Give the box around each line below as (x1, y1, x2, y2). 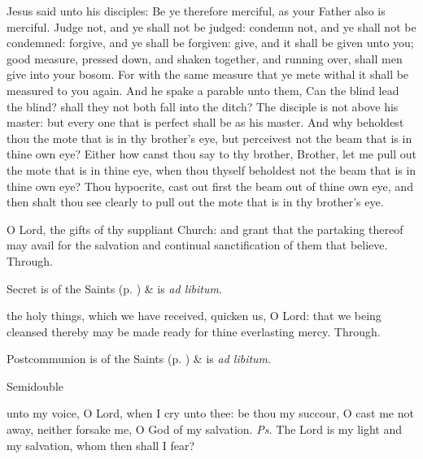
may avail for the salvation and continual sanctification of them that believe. (7, 236, 388, 253)
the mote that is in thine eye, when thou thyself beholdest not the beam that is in (7, 161, 416, 178)
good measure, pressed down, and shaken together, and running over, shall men (7, 50, 403, 67)
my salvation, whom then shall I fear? (7, 436, 195, 453)
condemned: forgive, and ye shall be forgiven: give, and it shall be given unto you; (7, 34, 414, 51)
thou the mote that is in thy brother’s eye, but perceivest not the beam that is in (7, 129, 412, 146)
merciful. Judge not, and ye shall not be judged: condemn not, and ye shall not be (7, 18, 416, 35)
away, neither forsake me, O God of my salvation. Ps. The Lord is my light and (7, 421, 403, 438)
